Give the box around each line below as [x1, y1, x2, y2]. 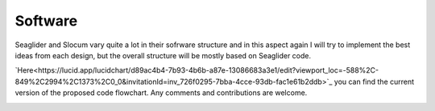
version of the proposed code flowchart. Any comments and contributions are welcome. [14, 88, 308, 97]
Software [14, 12, 78, 30]
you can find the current [333, 77, 415, 86]
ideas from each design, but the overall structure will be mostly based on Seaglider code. [14, 50, 312, 60]
